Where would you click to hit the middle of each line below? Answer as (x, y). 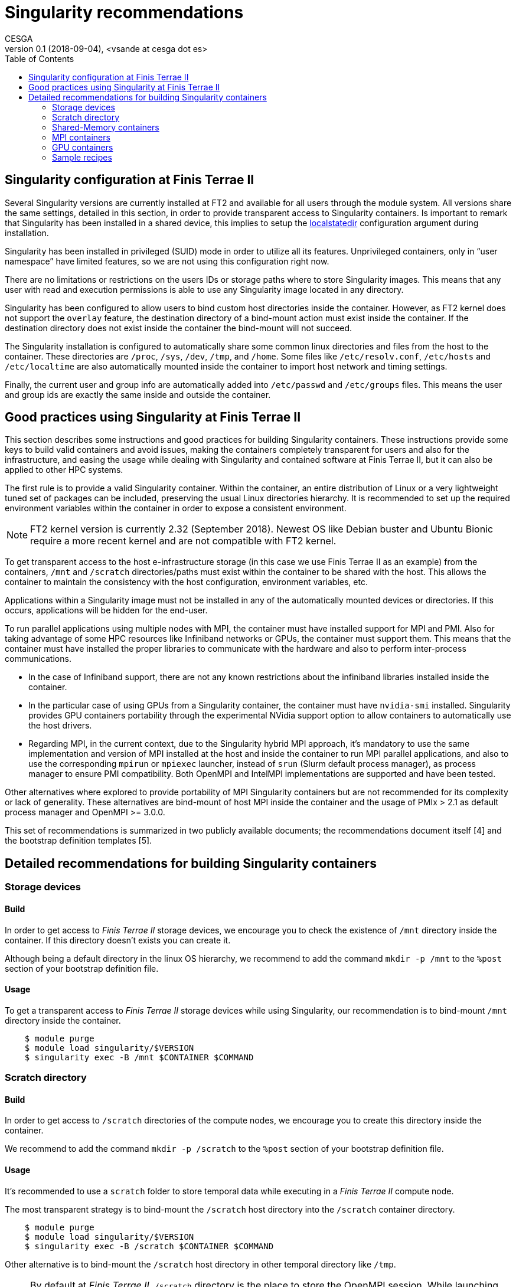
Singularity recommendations (124, 12)
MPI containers (81, 137)
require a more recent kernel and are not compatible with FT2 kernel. (183, 541)
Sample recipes (82, 157)
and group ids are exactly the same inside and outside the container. (138, 394)
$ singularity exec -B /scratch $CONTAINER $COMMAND (149, 1246)
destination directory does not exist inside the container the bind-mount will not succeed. (179, 328)
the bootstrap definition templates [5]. (79, 841)
